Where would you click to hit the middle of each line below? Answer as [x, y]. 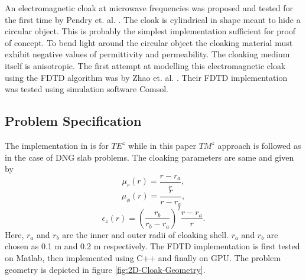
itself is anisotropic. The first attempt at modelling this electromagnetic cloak [145, 65]
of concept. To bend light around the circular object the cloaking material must [149, 42]
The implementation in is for [57, 145]
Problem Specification [73, 121]
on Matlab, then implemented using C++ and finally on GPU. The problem [143, 258]
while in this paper [162, 145]
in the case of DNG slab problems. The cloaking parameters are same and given [149, 157]
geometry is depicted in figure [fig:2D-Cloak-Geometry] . [105, 269]
